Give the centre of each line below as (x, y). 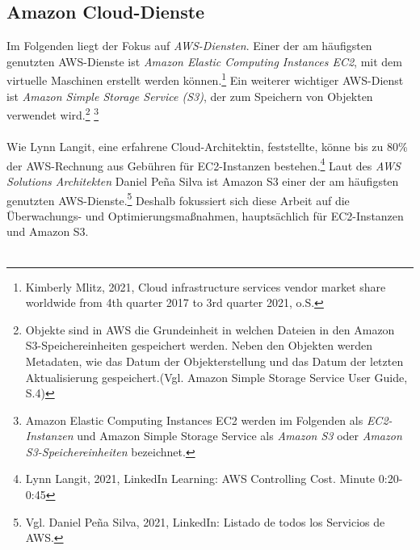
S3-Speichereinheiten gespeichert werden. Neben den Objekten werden (199, 345)
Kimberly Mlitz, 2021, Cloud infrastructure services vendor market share (206, 286)
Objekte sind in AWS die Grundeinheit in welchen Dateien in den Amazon (210, 329)
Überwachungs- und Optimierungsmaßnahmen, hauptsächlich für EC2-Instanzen (205, 215)
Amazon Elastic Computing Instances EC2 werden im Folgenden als (194, 420)
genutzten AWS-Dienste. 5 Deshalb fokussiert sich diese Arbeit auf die (178, 199)
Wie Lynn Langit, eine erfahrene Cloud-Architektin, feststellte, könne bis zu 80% (207, 147)
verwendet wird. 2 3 (53, 113)
